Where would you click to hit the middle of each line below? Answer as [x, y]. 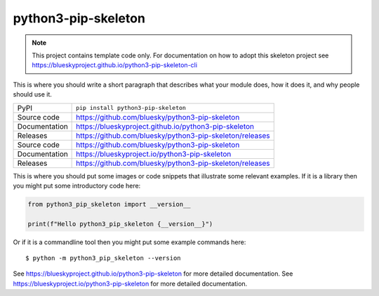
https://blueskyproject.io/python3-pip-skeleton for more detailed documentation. [130, 283]
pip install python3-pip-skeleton [131, 108]
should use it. [33, 94]
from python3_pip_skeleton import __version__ [109, 204]
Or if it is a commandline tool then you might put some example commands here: [129, 242]
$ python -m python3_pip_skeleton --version [104, 258]
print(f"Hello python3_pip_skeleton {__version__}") [120, 224]
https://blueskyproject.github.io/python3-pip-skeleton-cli [115, 65]
